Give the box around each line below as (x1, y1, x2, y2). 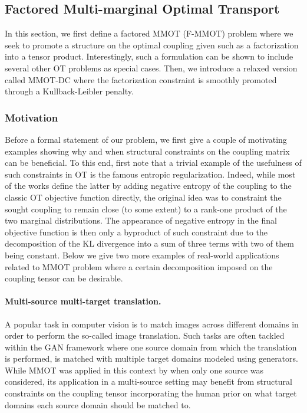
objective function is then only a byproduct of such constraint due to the (5, 225, 268, 238)
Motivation (5, 110, 58, 124)
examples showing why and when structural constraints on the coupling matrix (5, 145, 290, 157)
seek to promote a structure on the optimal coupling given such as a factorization (5, 38, 299, 51)
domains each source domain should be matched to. (5, 398, 191, 411)
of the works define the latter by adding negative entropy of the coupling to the (5, 179, 292, 192)
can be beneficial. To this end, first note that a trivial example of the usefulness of (5, 156, 302, 169)
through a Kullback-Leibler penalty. (5, 85, 134, 97)
